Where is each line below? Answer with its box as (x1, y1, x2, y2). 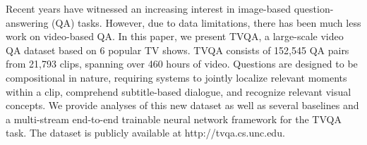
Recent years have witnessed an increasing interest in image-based (6, 1, 291, 15)
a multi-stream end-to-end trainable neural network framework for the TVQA (6, 111, 342, 126)
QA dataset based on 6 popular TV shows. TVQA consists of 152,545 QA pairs (6, 42, 349, 57)
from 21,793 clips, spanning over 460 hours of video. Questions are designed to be (6, 56, 358, 71)
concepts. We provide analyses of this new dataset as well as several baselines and (6, 98, 359, 113)
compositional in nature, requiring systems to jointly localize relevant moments (6, 70, 347, 84)
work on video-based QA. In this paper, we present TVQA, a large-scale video (6, 29, 344, 44)
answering (6, 15, 49, 30)
